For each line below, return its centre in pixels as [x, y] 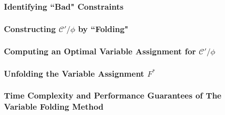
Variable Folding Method [54, 107]
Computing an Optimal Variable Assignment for [100, 51]
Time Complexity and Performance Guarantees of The [113, 95]
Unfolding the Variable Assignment [74, 73]
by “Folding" [103, 28]
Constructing [30, 28]
